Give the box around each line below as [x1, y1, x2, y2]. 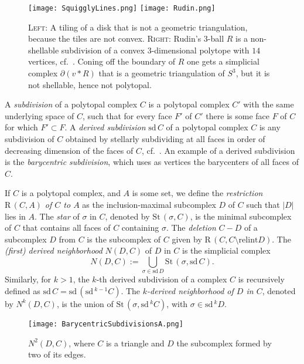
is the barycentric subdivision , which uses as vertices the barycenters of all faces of [5, 156, 299, 168]
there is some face [206, 109, 269, 122]
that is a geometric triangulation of [98, 67, 225, 79]
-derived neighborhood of [147, 284, 234, 296]
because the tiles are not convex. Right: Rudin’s [28, 32, 201, 45]
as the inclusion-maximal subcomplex [82, 198, 216, 210]
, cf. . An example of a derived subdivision [141, 144, 295, 156]
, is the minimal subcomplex [190, 210, 292, 222]
